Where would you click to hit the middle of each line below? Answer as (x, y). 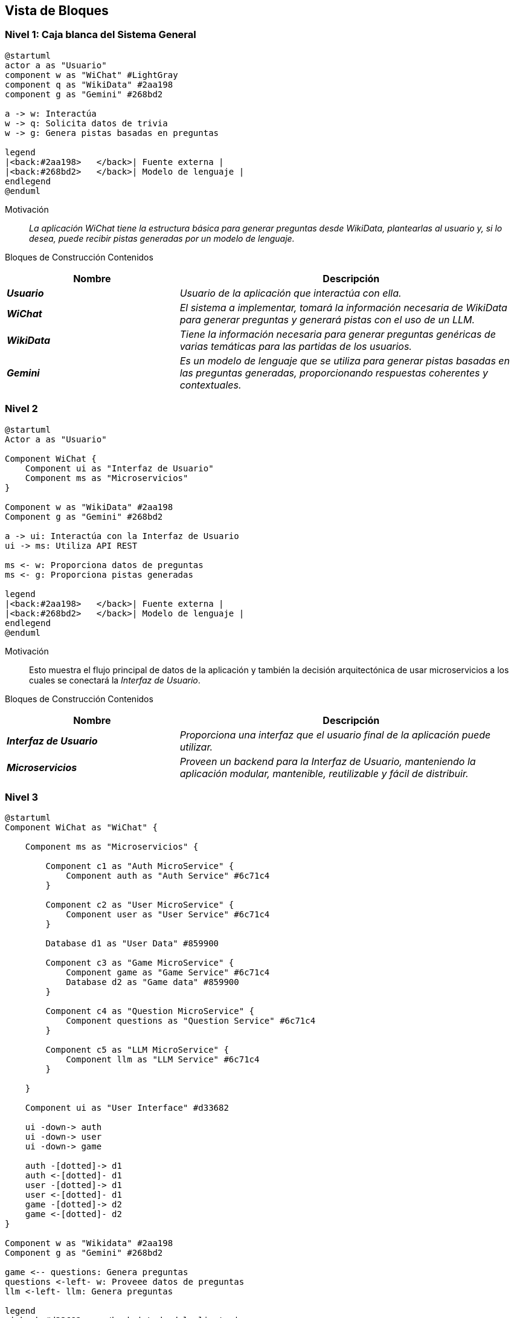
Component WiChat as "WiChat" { (81, 828)
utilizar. (196, 747)
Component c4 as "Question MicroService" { (150, 1011)
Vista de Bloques (57, 11)
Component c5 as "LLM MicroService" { (137, 1050)
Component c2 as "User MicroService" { (140, 905)
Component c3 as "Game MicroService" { (140, 963)
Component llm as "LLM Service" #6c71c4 (163, 1060)
